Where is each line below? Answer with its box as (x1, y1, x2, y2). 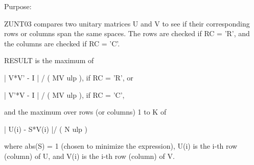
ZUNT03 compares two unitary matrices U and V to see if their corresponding (4, 18, 250, 29)
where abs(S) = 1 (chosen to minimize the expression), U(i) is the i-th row (4, 141, 238, 151)
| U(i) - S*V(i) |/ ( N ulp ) (4, 123, 87, 134)
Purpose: (4, 1, 32, 11)
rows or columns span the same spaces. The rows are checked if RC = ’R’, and (4, 28, 250, 39)
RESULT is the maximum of (4, 55, 94, 66)
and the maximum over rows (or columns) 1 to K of (4, 106, 167, 117)
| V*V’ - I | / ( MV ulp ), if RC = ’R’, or (4, 72, 133, 82)
